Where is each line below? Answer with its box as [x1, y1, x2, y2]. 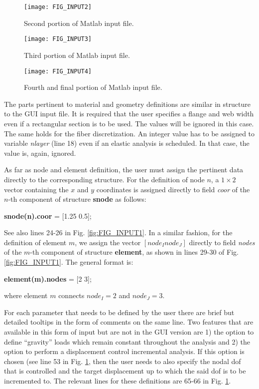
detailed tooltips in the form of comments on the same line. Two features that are [4, 317, 254, 327]
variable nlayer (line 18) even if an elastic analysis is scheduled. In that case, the [4, 138, 250, 148]
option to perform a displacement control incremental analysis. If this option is [4, 346, 245, 357]
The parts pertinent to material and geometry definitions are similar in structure [4, 98, 251, 109]
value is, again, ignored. [4, 147, 76, 158]
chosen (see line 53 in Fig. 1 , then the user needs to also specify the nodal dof [4, 356, 241, 366]
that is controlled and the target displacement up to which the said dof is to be [4, 366, 246, 376]
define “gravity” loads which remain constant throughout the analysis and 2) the [4, 336, 250, 347]
